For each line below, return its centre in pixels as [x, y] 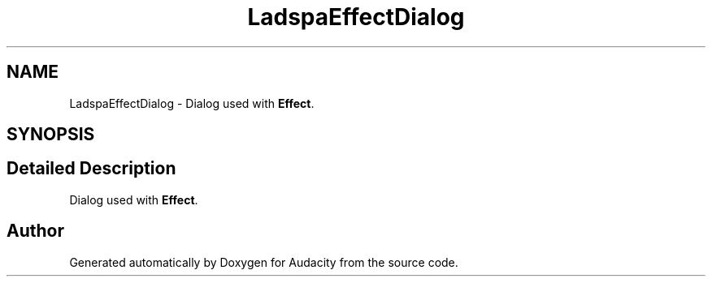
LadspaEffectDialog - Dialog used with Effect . [192, 103]
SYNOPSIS [51, 135]
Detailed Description [91, 169]
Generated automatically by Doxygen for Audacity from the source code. [264, 262]
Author [35, 231]
